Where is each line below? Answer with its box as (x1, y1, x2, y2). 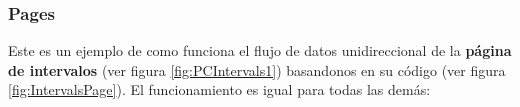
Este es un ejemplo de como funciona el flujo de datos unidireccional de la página (8, 40, 512, 61)
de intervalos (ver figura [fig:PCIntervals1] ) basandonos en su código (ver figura (8, 59, 506, 80)
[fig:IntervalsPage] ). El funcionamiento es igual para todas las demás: (8, 79, 431, 100)
